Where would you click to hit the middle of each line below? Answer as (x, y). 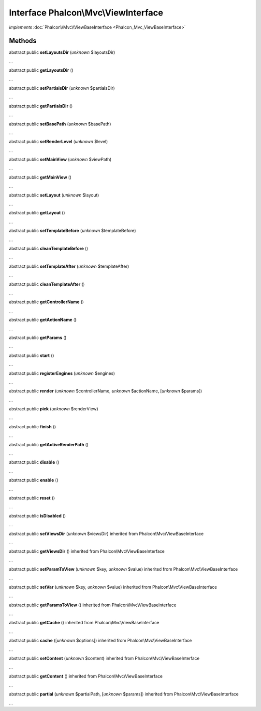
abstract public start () (31, 355)
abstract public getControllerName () (46, 302)
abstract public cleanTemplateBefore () (49, 249)
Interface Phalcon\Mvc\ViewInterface (86, 13)
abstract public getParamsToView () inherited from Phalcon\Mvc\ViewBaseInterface (93, 605)
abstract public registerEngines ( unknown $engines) (62, 373)
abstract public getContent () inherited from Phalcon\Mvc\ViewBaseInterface (86, 676)
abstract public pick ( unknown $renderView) (54, 409)
